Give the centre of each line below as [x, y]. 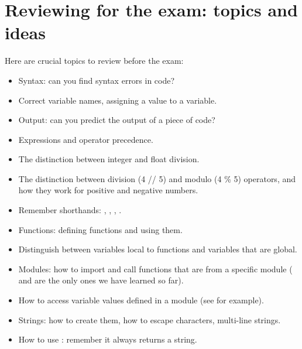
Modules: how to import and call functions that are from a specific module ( [155, 268]
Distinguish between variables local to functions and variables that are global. [158, 249]
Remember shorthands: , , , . [70, 210]
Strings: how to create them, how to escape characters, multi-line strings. [150, 319]
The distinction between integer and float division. [109, 159]
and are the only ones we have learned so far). [101, 280]
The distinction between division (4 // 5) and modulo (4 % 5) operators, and [157, 178]
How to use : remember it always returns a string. [108, 339]
